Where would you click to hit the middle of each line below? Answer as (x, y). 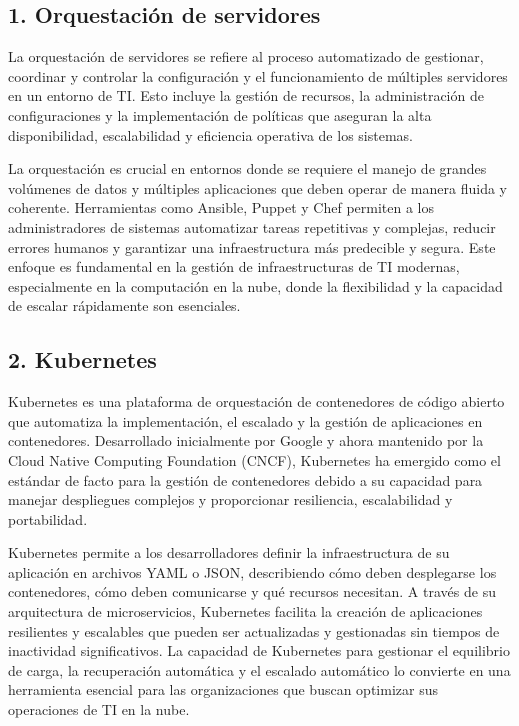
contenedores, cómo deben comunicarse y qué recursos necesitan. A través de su (252, 591)
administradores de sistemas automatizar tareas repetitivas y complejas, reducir (252, 226)
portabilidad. (48, 518)
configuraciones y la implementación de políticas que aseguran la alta (220, 114)
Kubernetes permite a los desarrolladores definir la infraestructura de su (229, 552)
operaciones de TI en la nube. (99, 709)
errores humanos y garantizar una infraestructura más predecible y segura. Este (252, 246)
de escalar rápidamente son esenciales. (124, 305)
